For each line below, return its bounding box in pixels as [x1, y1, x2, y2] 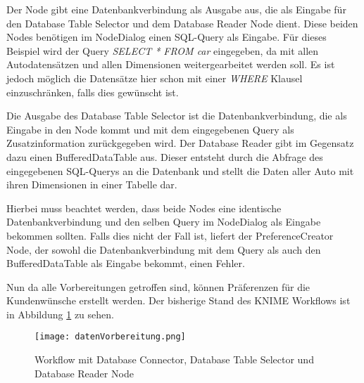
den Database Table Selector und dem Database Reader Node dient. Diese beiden [6, 15, 358, 30]
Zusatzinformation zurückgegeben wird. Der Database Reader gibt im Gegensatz [6, 136, 354, 150]
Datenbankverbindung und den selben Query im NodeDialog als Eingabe [6, 214, 321, 229]
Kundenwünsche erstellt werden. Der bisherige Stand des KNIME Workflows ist [6, 293, 351, 308]
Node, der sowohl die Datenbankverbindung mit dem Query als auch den [6, 242, 321, 257]
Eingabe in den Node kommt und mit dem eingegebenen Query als [6, 122, 294, 136]
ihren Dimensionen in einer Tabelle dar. [6, 177, 177, 192]
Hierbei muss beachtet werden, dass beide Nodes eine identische [6, 200, 282, 215]
